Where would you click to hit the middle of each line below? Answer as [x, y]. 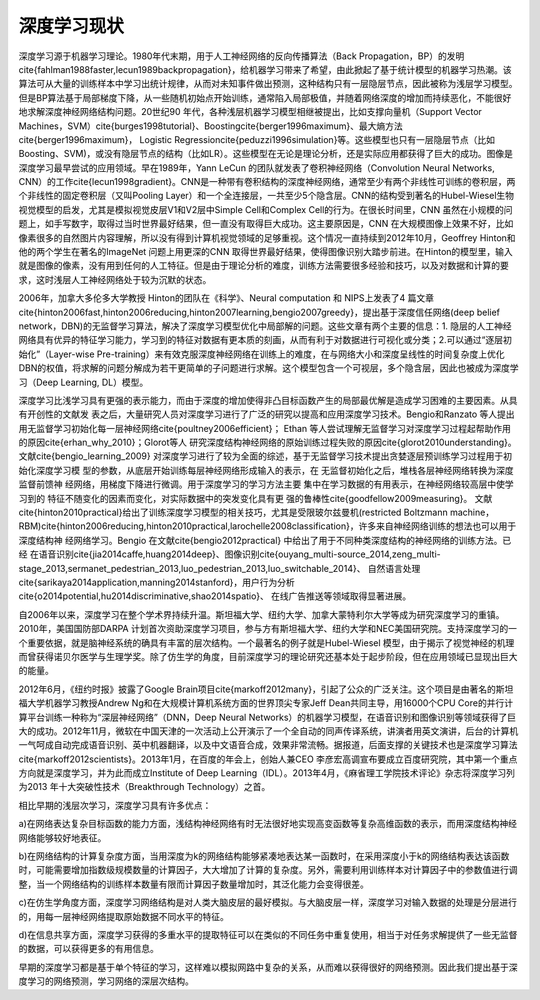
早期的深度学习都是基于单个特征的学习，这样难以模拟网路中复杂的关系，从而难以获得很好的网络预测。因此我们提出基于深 [268, 967]
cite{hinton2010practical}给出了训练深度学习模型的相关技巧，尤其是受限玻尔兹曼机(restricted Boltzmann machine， [256, 512]
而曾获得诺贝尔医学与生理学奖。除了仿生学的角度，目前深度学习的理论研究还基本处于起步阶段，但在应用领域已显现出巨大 [268, 656]
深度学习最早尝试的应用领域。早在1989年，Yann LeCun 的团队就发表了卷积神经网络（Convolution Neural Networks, [256, 167]
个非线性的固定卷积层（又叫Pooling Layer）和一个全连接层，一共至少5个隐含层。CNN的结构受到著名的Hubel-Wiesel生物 [266, 196]
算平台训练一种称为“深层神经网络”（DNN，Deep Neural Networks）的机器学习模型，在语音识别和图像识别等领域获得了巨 [267, 717]
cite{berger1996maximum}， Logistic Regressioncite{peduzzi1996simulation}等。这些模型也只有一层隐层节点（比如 [256, 139]
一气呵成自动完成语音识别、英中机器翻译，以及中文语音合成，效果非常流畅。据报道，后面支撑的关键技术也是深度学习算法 [268, 745]
